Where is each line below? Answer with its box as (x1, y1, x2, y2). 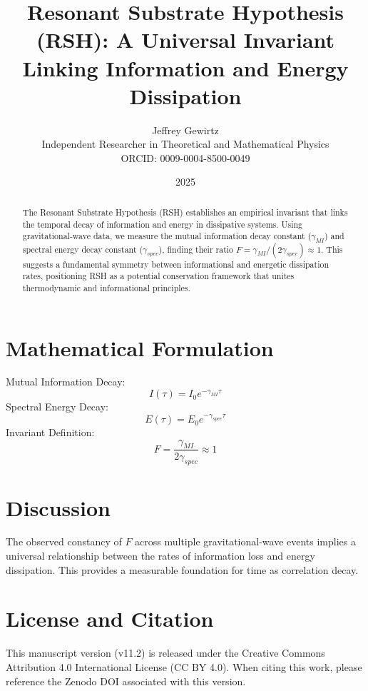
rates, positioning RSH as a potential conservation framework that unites (22, 270, 295, 282)
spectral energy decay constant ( (22, 243, 143, 255)
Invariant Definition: (6, 425, 95, 440)
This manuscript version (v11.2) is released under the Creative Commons (6, 645, 325, 660)
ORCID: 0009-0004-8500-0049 (121, 150, 250, 165)
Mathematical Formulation (6, 333, 274, 362)
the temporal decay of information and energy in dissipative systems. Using (22, 218, 303, 230)
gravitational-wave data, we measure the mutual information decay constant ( (22, 230, 312, 242)
